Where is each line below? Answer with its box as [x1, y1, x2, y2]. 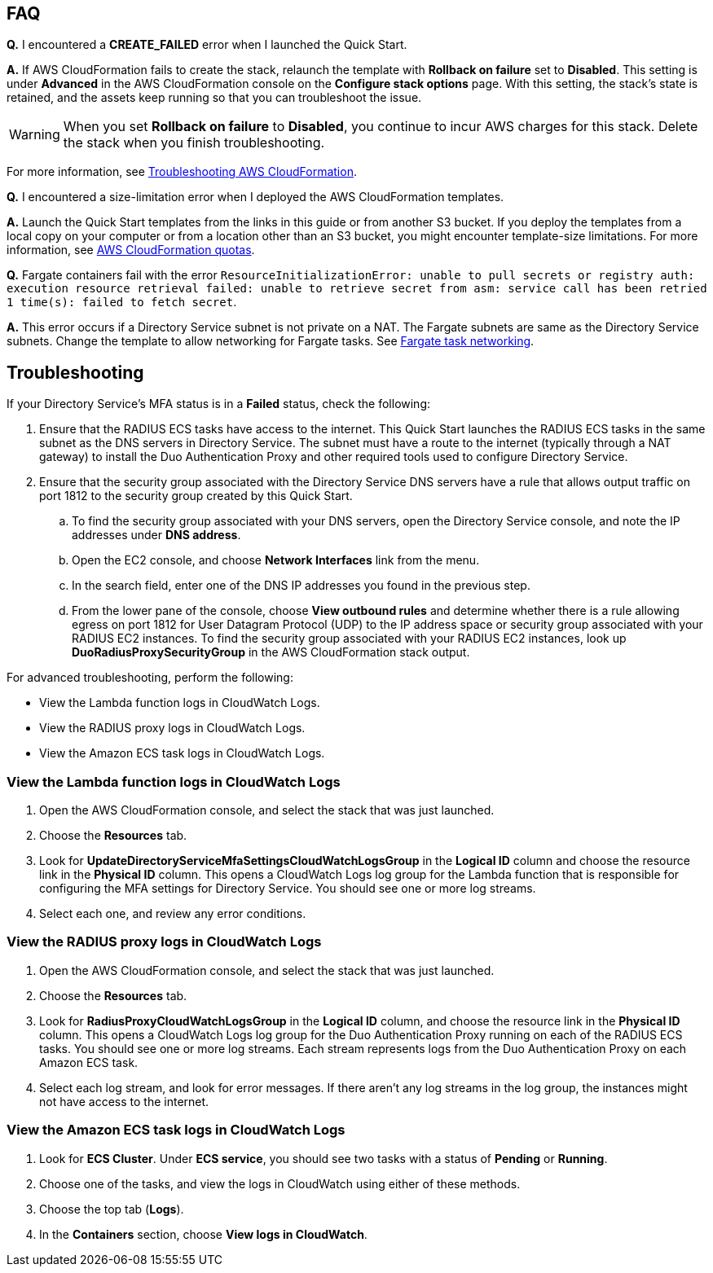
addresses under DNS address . [72, 528, 241, 542]
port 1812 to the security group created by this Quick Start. [39, 489, 353, 503]
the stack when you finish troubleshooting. [63, 134, 325, 151]
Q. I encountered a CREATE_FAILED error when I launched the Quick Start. [7, 37, 407, 52]
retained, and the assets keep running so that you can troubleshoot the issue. [7, 90, 422, 105]
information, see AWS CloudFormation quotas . [7, 243, 255, 257]
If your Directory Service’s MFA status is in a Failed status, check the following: [7, 397, 431, 411]
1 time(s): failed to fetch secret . [7, 295, 237, 309]
